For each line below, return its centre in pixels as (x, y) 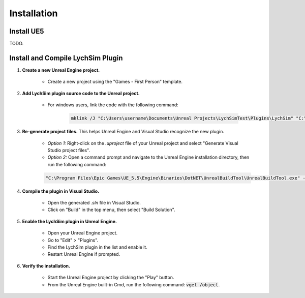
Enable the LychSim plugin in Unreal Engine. (69, 221)
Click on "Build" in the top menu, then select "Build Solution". (111, 210)
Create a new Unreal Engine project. (61, 70)
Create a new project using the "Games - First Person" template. (115, 82)
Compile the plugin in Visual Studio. (61, 191)
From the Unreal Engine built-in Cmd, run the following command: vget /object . (134, 284)
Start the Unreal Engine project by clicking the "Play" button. (111, 278)
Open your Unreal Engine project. (83, 233)
